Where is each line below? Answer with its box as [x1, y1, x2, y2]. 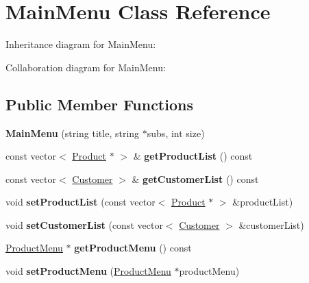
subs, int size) [147, 125, 205, 140]
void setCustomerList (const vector [5, 217, 163, 232]
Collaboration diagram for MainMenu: [5, 60, 166, 74]
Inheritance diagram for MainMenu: [5, 37, 156, 51]
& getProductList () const [133, 149, 253, 163]
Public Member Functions [5, 93, 193, 114]
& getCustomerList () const [132, 171, 259, 186]
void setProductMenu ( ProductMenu [5, 264, 171, 278]
